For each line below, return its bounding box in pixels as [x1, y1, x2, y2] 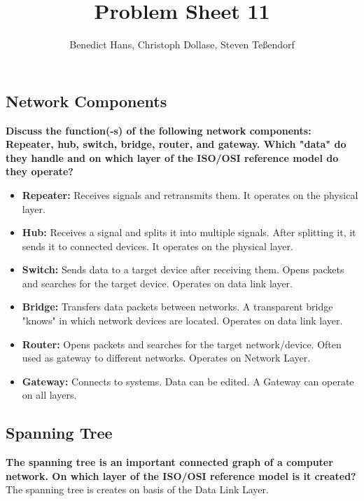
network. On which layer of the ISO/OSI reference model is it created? [6, 468, 356, 483]
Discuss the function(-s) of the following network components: [6, 123, 311, 137]
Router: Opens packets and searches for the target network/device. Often [22, 336, 342, 351]
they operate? [6, 164, 73, 179]
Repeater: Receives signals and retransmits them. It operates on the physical [22, 187, 358, 202]
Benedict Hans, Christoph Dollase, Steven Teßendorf [69, 37, 295, 52]
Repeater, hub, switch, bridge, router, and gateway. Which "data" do [6, 137, 346, 151]
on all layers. [22, 387, 77, 402]
